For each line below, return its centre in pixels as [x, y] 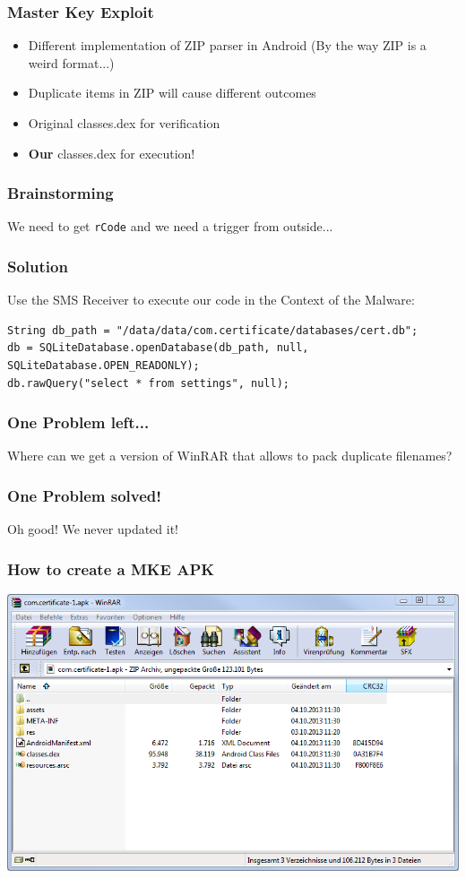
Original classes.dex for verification [124, 123]
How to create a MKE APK [111, 568]
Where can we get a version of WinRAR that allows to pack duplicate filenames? [230, 456]
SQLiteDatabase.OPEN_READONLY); [104, 366]
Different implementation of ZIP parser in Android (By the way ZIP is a [227, 45]
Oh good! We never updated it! [93, 529]
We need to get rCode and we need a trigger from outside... [170, 226]
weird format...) [71, 62]
